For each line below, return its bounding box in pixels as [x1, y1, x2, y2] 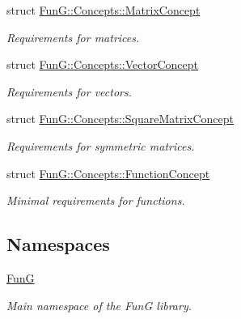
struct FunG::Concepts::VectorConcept [6, 56, 198, 73]
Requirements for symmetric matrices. [6, 137, 195, 154]
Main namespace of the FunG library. [6, 296, 192, 313]
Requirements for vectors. [6, 83, 132, 100]
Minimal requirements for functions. [6, 192, 185, 209]
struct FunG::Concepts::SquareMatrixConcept [6, 110, 235, 127]
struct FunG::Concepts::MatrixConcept [6, 2, 201, 18]
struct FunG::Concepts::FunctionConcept [6, 164, 210, 181]
